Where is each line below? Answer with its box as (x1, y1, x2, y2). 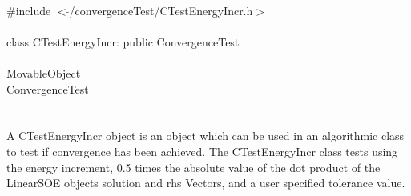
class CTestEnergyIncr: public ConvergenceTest (6, 33, 240, 50)
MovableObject (6, 64, 81, 81)
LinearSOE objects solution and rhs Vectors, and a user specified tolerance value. (6, 174, 405, 191)
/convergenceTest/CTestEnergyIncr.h (69, 2, 253, 18)
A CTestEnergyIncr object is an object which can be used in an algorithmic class (6, 127, 405, 144)
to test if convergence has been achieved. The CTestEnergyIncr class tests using (6, 142, 398, 159)
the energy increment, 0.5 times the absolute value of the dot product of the (6, 158, 381, 175)
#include (6, 2, 51, 18)
